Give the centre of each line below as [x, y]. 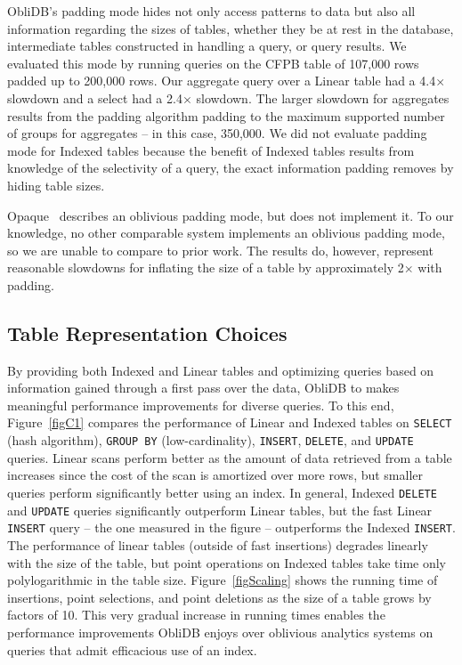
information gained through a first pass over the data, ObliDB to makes [203, 388]
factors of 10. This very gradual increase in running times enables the [196, 615]
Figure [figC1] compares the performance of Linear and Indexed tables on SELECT [230, 422]
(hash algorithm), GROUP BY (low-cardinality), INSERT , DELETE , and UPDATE [211, 440]
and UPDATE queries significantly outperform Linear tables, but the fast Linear [220, 510]
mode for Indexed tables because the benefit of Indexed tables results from [211, 150]
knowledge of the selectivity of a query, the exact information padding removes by [231, 168]
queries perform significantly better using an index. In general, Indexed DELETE [222, 492]
